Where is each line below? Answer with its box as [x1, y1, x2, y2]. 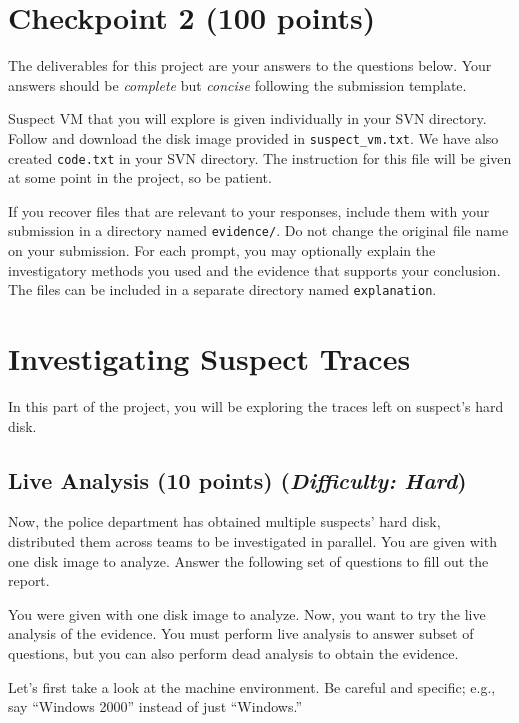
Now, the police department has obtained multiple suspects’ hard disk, [8, 511, 441, 532]
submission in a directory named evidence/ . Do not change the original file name [8, 220, 509, 241]
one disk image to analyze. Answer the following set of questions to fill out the [8, 550, 489, 571]
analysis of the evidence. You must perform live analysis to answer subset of [8, 623, 474, 644]
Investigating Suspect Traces [8, 338, 411, 379]
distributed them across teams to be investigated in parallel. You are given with [8, 531, 497, 552]
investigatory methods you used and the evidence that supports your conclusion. [8, 259, 501, 280]
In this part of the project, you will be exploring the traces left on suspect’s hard [8, 396, 504, 417]
